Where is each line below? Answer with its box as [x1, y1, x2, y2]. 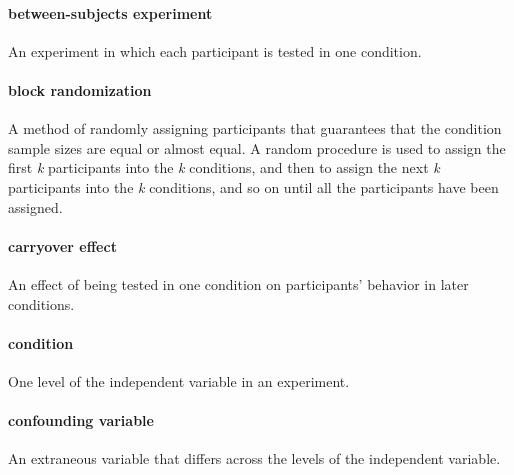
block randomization [8, 79, 152, 100]
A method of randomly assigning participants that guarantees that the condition [8, 118, 502, 139]
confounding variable [8, 410, 154, 431]
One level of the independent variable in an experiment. [8, 370, 350, 391]
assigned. [8, 196, 63, 217]
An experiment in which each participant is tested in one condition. [8, 40, 422, 61]
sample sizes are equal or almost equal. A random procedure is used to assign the [8, 137, 506, 158]
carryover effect [8, 235, 117, 256]
